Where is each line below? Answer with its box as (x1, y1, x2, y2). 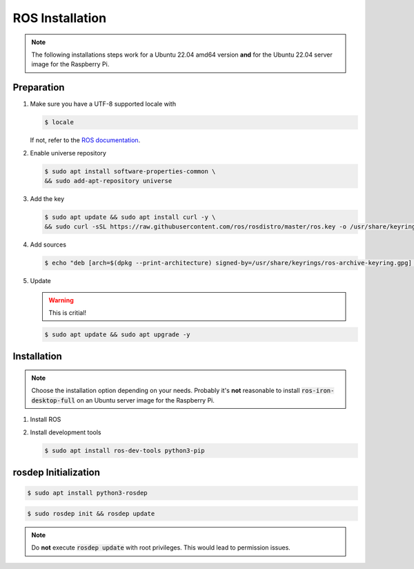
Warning (48, 296, 74, 304)
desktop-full (31, 396, 76, 404)
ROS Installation (12, 10, 107, 26)
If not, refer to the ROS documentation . (30, 136, 141, 144)
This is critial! (48, 309, 86, 317)
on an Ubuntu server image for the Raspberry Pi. (77, 396, 215, 404)
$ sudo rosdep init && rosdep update (27, 510, 155, 517)
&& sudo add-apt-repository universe (44, 177, 172, 184)
